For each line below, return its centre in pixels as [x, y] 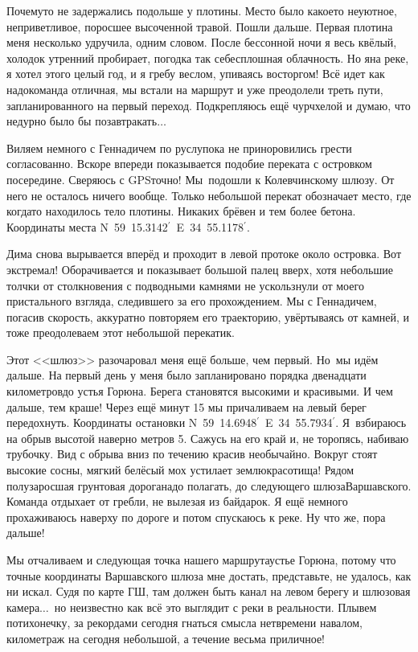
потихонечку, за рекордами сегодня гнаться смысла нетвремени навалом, [184, 623]
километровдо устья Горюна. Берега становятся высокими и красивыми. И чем [200, 391]
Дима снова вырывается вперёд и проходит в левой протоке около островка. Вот [204, 254]
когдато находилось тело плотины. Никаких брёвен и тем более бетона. [181, 211]
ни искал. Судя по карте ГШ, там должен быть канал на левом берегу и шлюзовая [209, 591]
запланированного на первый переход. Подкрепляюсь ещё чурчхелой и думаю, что [209, 105]
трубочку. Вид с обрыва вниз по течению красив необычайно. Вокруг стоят [192, 454]
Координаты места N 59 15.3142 [87, 226]
